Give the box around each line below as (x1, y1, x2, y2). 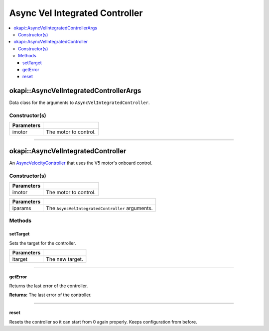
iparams (12, 205, 32, 212)
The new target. (46, 255, 83, 262)
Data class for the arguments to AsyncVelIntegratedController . (9, 100, 150, 106)
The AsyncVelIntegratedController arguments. (46, 205, 153, 212)
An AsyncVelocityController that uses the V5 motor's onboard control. (9, 160, 153, 166)
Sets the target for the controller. (9, 240, 77, 246)
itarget (12, 255, 28, 262)
